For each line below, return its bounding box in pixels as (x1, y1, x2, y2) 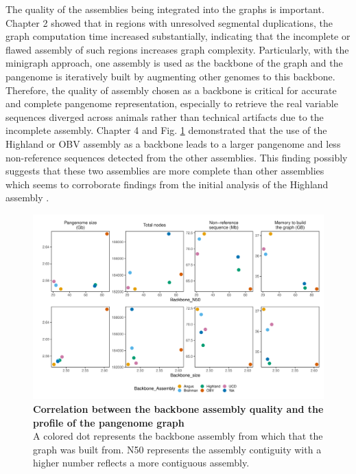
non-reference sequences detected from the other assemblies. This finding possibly (5, 150, 348, 164)
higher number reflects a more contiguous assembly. (33, 455, 250, 470)
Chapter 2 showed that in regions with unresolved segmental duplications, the (5, 15, 333, 30)
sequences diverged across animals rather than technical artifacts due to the (5, 109, 324, 124)
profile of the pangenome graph (33, 415, 185, 429)
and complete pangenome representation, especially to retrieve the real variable (5, 96, 338, 111)
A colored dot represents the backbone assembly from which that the (33, 429, 323, 443)
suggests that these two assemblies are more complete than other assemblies (5, 163, 324, 178)
